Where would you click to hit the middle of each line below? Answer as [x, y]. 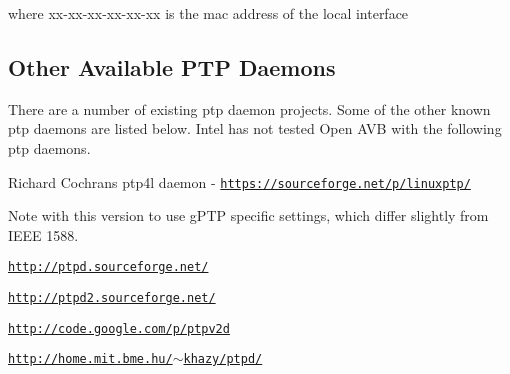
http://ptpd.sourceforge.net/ [108, 267]
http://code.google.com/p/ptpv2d [119, 328]
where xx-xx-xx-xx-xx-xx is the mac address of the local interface [208, 13]
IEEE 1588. [43, 234]
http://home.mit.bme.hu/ [90, 359]
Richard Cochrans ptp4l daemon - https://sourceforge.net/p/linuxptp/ [239, 181]
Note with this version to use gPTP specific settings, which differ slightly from [248, 215]
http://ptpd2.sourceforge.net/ [112, 298]
